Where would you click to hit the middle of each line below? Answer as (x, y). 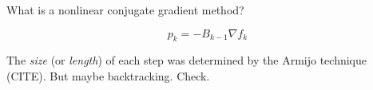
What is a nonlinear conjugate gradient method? (125, 10)
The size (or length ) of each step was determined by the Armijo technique (186, 60)
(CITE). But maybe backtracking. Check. (108, 75)
